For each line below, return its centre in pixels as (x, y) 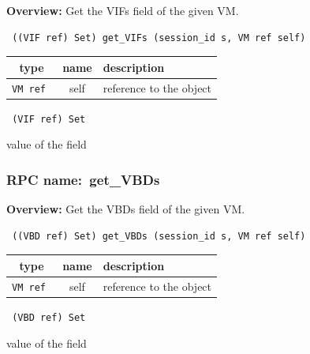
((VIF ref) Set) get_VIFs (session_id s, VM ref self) (159, 38)
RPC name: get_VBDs (83, 179)
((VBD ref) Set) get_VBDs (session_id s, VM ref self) (159, 236)
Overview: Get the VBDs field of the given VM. (126, 209)
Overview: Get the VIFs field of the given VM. (123, 10)
